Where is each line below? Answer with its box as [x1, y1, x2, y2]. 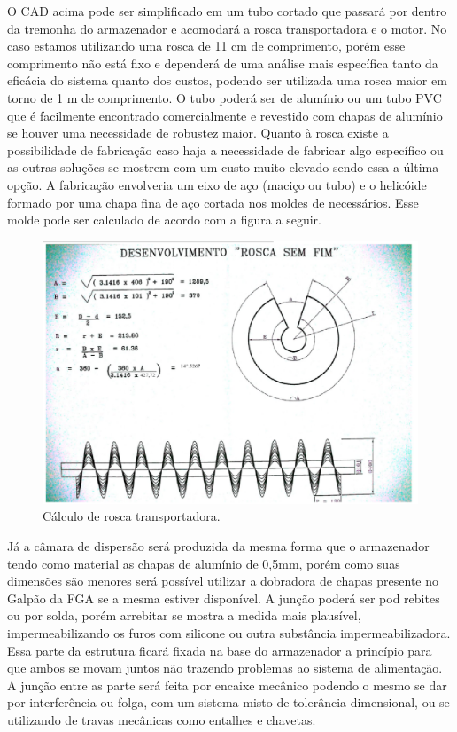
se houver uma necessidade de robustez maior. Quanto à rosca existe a [7, 123, 389, 142]
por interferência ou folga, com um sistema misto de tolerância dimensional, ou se [7, 693, 450, 712]
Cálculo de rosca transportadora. [43, 507, 221, 525]
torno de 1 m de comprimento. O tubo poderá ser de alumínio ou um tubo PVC [7, 88, 442, 106]
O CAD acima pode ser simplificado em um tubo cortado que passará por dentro [7, 2, 447, 20]
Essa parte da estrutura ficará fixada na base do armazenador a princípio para [7, 641, 432, 659]
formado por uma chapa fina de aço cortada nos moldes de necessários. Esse [7, 193, 419, 211]
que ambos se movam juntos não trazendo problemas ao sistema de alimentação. [7, 658, 443, 677]
